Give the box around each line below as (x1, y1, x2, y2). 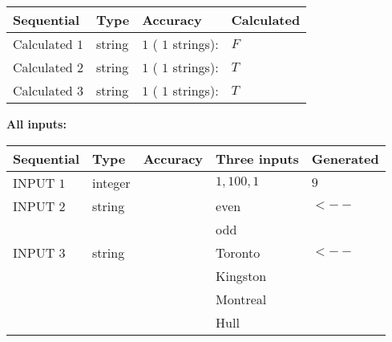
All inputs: (6, 116, 67, 132)
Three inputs (216, 149, 299, 168)
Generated (311, 149, 379, 168)
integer (92, 173, 131, 192)
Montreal (216, 289, 267, 308)
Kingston (216, 266, 267, 285)
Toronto (216, 242, 261, 262)
